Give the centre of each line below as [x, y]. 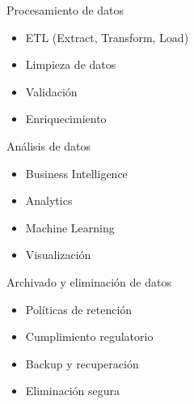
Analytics [49, 200]
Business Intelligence [76, 173]
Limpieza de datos [71, 64]
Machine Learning [70, 227]
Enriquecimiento [66, 119]
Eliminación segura [73, 391]
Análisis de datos [49, 145]
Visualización [58, 255]
